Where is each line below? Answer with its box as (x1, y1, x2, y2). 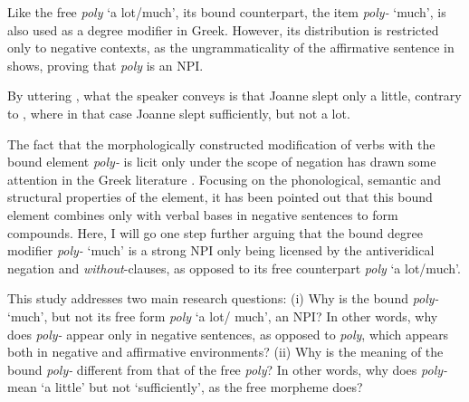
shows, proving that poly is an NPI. (7, 55, 204, 74)
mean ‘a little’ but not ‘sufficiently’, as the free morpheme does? (7, 378, 363, 397)
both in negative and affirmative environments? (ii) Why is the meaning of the (7, 342, 444, 361)
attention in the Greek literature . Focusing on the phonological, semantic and (7, 169, 441, 188)
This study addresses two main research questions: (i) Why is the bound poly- (7, 289, 439, 308)
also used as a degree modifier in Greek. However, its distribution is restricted (7, 20, 439, 39)
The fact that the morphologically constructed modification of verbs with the (7, 134, 435, 153)
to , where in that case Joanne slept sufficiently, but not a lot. (7, 103, 350, 122)
